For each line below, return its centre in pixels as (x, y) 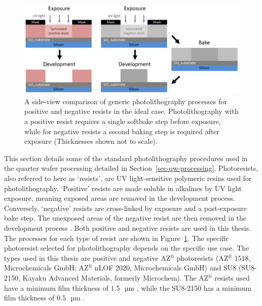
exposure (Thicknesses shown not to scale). (91, 141)
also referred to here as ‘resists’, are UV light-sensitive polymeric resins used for (128, 178)
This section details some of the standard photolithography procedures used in (126, 158)
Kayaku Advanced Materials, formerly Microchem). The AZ (116, 277)
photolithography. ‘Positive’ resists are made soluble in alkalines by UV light (123, 188)
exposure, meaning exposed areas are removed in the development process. (120, 198)
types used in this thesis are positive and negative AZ (87, 257)
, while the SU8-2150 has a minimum (194, 287)
